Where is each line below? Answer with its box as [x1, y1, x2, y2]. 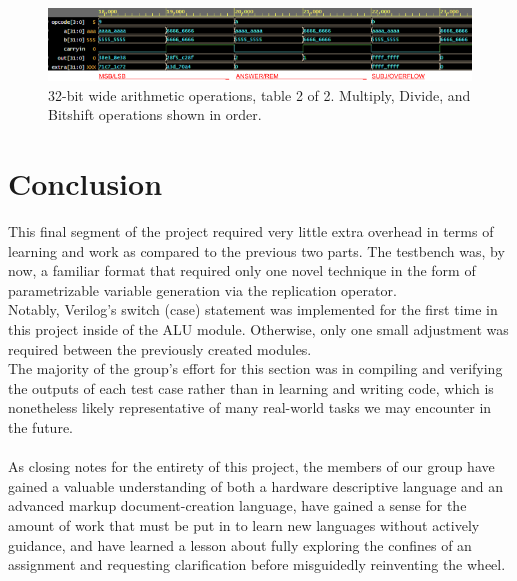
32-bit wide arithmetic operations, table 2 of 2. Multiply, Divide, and [48, 84, 471, 105]
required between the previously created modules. [8, 338, 312, 359]
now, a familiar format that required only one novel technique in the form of [8, 260, 476, 281]
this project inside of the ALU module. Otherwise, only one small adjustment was [8, 319, 509, 340]
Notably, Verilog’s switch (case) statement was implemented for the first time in [8, 299, 498, 320]
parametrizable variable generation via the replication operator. [8, 279, 397, 300]
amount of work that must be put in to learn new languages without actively [8, 515, 480, 536]
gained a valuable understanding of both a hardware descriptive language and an [8, 475, 504, 496]
